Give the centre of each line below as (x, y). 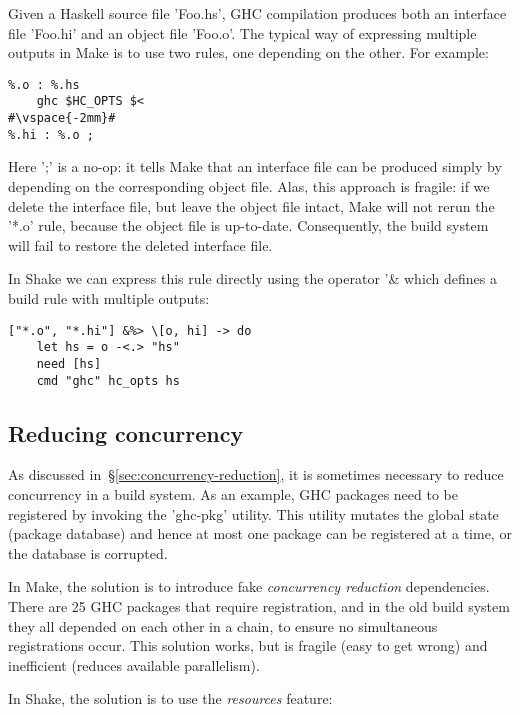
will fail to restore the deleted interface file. (140, 244)
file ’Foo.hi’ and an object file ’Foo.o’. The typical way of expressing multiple (242, 32)
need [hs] (69, 363)
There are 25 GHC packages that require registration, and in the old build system (259, 605)
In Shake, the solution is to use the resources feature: (170, 698)
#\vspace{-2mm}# (62, 118)
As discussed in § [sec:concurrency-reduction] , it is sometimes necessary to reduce (256, 474)
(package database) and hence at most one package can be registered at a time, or (260, 533)
